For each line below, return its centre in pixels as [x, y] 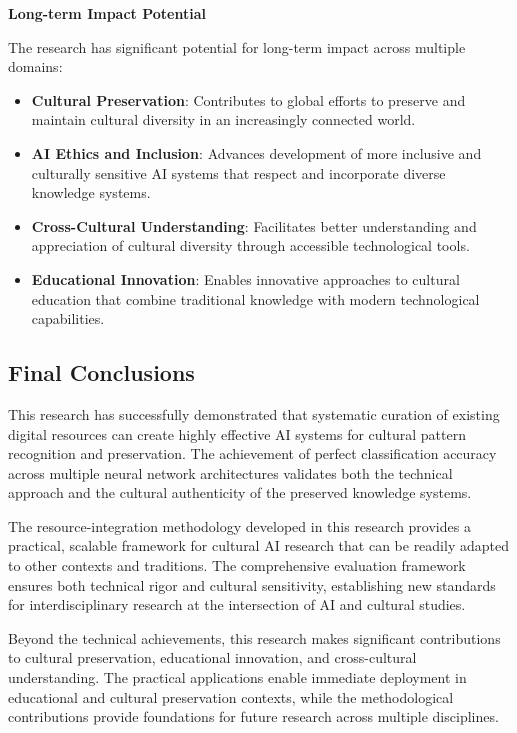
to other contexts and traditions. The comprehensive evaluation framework [237, 565]
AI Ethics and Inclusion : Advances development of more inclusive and [256, 152]
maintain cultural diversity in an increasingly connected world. [223, 119]
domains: [35, 66]
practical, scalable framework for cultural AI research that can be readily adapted [258, 545]
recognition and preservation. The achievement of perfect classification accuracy [252, 453]
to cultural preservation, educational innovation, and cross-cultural [212, 657]
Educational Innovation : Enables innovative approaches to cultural [245, 278]
